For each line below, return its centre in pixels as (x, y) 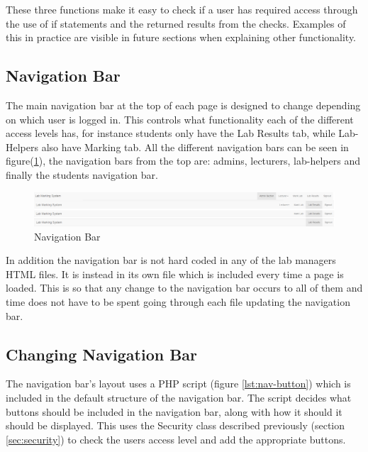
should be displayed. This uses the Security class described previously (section (175, 425)
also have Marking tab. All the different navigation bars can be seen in (195, 147)
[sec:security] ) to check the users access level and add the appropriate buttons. (176, 439)
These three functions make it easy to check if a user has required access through (182, 9)
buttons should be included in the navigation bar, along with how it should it (174, 411)
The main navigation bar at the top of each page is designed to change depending (183, 105)
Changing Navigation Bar (102, 354)
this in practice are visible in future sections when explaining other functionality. (181, 37)
